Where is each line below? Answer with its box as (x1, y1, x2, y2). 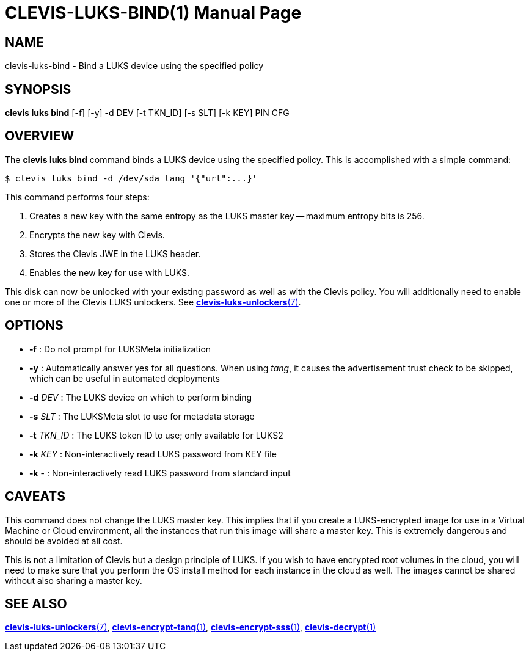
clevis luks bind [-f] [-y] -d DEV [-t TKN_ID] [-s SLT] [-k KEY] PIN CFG (5, 108, 290, 118)
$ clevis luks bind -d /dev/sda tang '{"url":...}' (5, 173, 258, 183)
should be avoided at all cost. (5, 535, 123, 546)
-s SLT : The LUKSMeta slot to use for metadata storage (29, 410, 255, 421)
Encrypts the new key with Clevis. (29, 229, 165, 240)
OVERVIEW (5, 128, 75, 144)
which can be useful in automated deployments (29, 373, 220, 384)
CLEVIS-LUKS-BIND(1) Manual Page (5, 2, 302, 23)
